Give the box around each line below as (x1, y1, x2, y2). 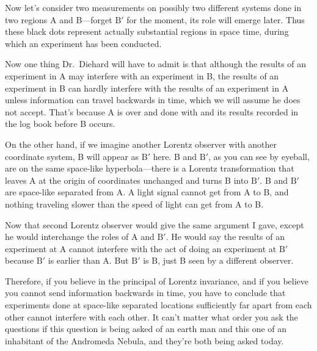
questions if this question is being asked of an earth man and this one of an (5, 322, 287, 335)
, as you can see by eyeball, (208, 150, 310, 162)
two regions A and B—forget (5, 13, 112, 26)
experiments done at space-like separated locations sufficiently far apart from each (5, 299, 312, 311)
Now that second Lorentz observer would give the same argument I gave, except (5, 218, 304, 231)
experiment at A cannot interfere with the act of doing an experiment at (5, 242, 277, 255)
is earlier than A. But (48, 254, 129, 267)
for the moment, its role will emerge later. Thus (126, 13, 305, 26)
